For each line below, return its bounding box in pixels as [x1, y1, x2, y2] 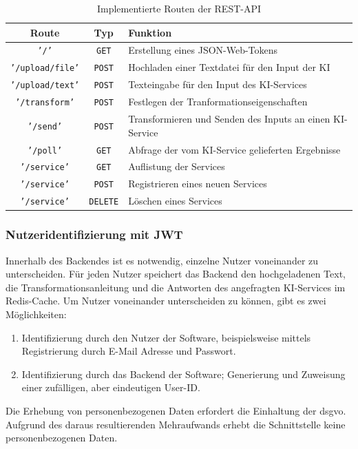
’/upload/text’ [10, 81, 80, 91]
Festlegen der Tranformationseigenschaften [128, 94, 308, 109]
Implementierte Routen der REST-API [96, 1, 262, 15]
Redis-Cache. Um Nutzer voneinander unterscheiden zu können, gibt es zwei [6, 293, 326, 308]
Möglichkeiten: [6, 306, 67, 321]
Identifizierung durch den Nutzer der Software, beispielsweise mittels [21, 330, 311, 344]
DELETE [89, 197, 119, 207]
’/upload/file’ [10, 63, 80, 74]
